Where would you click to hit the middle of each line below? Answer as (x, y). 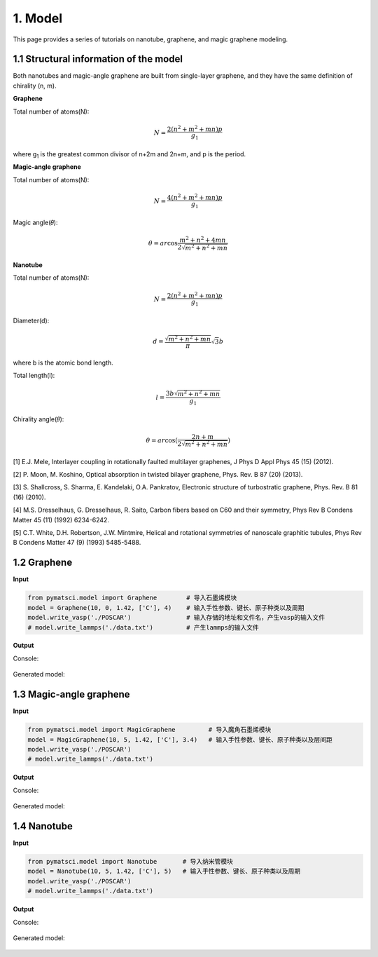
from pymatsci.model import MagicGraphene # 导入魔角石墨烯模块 (149, 730)
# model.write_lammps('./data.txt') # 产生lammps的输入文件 (143, 627)
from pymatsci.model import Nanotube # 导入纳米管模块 (131, 861)
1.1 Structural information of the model (98, 59)
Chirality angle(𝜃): (38, 419)
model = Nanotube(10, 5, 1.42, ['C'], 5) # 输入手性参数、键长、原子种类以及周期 (164, 871)
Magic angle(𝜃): (36, 223)
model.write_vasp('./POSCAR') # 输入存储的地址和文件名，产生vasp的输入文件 (176, 618)
